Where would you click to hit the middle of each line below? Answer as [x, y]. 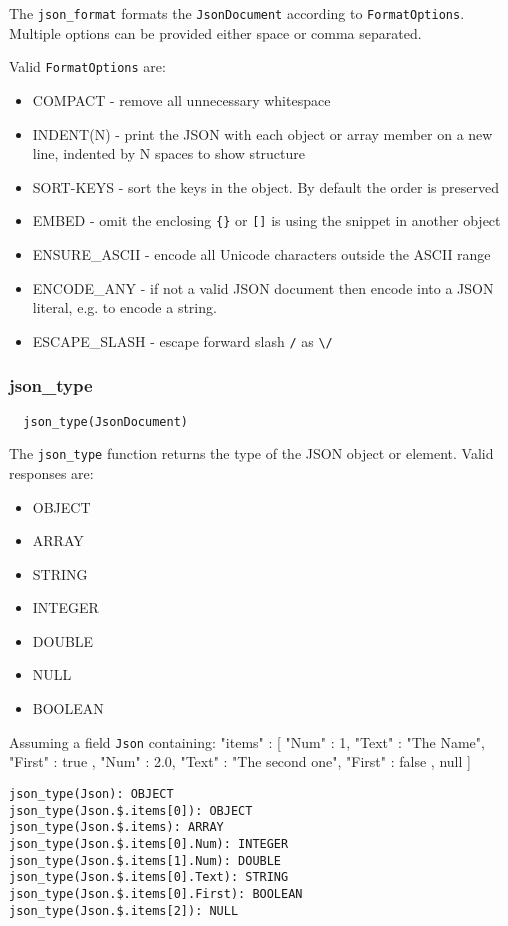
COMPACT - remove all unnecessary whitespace [181, 99]
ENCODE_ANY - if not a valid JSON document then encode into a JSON [263, 287]
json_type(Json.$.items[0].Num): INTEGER [149, 843]
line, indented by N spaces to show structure [168, 153]
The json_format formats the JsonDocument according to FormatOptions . [237, 13]
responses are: [51, 472]
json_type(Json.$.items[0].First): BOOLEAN [156, 893]
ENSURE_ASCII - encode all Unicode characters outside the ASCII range [261, 253]
